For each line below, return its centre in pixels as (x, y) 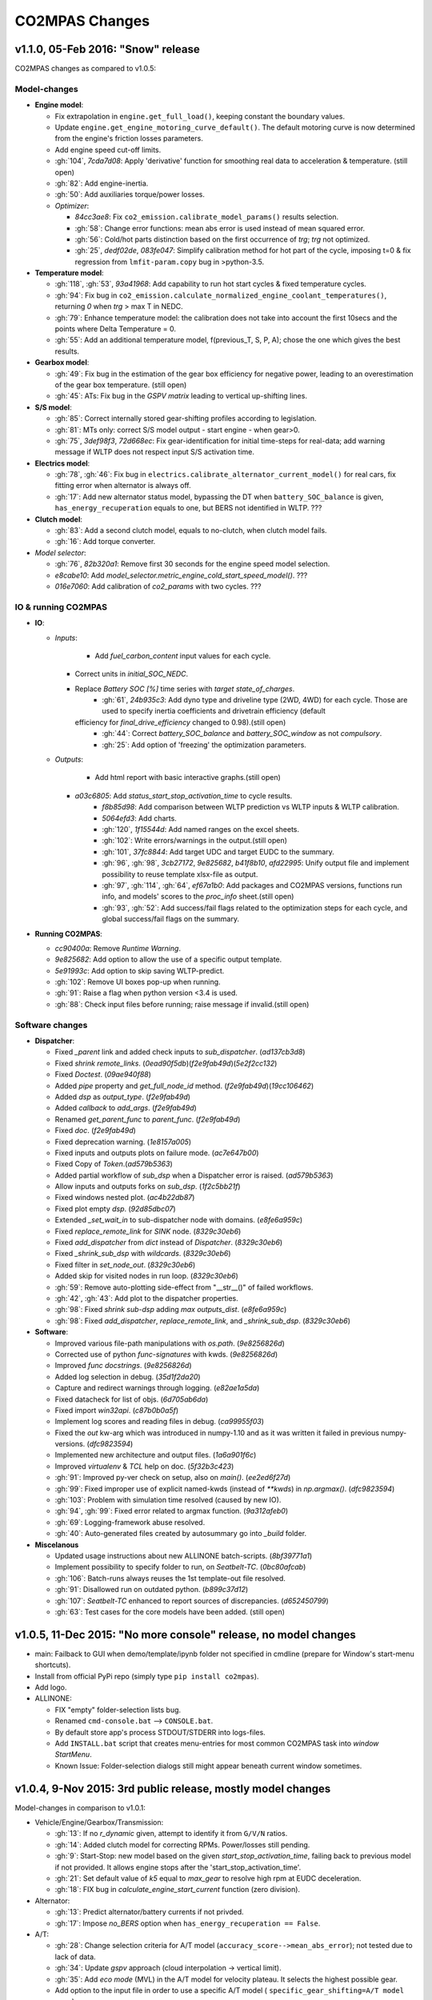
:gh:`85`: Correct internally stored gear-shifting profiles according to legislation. (186, 418)
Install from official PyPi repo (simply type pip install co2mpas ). (147, 1676)
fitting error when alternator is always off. (123, 486)
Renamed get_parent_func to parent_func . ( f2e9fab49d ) (148, 1119)
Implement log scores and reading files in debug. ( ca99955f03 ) (159, 1422)
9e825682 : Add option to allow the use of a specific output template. (168, 959)
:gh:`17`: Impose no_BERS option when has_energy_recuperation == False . (188, 1923)
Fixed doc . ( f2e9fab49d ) (95, 1130)
